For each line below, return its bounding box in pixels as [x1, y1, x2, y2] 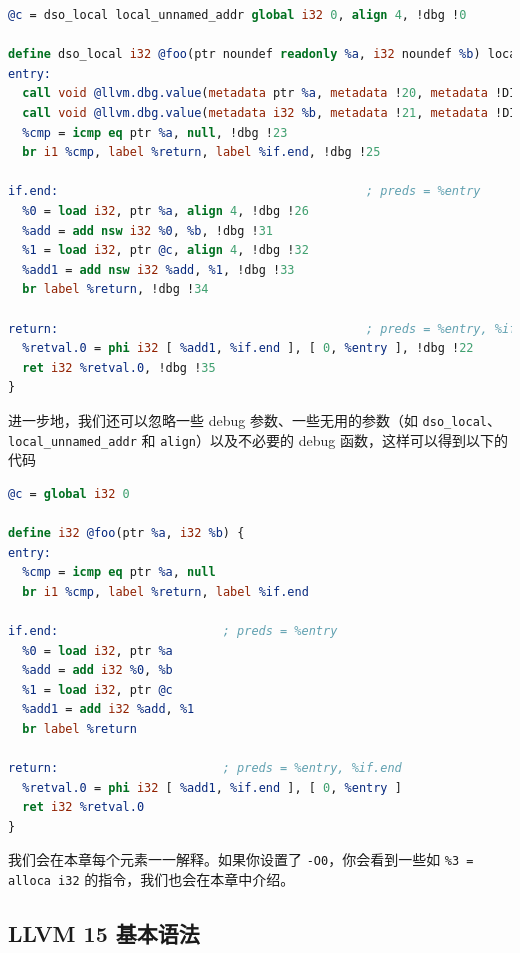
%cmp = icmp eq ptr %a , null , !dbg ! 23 [22, 125, 288, 140]
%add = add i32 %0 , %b [22, 663, 173, 678]
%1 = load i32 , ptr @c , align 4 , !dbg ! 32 [22, 243, 309, 258]
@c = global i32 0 [8, 486, 130, 501]
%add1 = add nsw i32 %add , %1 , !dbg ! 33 [22, 262, 295, 277]
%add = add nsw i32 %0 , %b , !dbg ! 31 [22, 223, 274, 238]
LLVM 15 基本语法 [8, 918, 200, 949]
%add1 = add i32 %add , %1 [22, 702, 195, 717]
